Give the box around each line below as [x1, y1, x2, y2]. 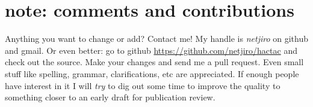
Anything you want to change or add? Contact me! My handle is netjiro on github [5, 32, 308, 45]
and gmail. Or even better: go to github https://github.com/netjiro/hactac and [5, 44, 297, 56]
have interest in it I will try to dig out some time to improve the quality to [5, 79, 280, 91]
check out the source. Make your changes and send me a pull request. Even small [5, 56, 304, 68]
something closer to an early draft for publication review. [5, 91, 215, 103]
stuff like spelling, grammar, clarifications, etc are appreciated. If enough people [5, 67, 299, 80]
